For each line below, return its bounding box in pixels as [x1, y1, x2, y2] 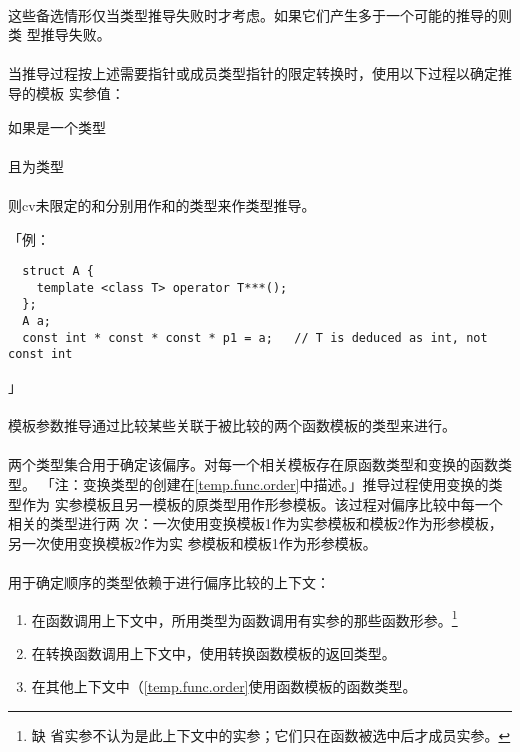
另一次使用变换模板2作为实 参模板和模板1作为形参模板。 [8, 532, 377, 553]
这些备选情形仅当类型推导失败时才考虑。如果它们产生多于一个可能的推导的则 [8, 4, 512, 25]
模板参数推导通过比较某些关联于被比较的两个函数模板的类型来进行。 [8, 415, 456, 436]
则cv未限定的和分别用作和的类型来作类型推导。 [8, 194, 316, 215]
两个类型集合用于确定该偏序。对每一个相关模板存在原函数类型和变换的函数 [8, 454, 498, 475]
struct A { [22, 264, 94, 279]
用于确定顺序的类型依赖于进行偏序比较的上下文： [8, 572, 330, 592]
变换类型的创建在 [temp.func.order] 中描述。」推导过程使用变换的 [82, 474, 489, 495]
